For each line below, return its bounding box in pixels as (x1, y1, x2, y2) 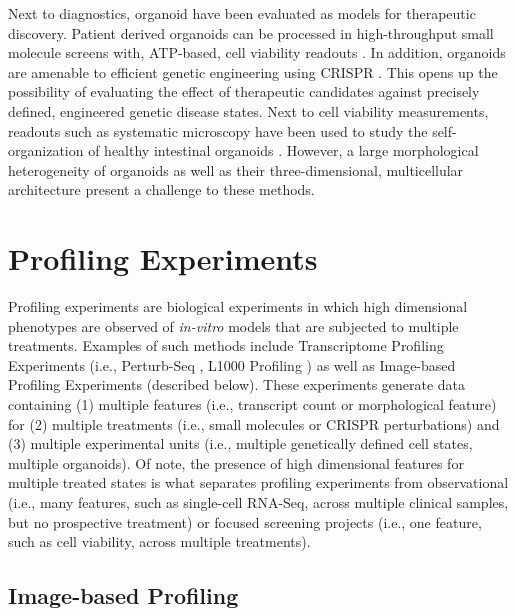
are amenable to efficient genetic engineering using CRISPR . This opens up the (8, 61, 498, 82)
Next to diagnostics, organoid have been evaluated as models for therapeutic (8, 3, 476, 23)
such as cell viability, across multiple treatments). (8, 531, 311, 552)
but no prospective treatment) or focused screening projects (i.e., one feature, (8, 511, 482, 532)
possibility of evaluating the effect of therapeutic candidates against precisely (8, 81, 480, 102)
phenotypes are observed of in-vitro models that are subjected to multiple (8, 315, 459, 336)
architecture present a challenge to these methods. (8, 179, 315, 200)
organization (8, 140, 84, 161)
